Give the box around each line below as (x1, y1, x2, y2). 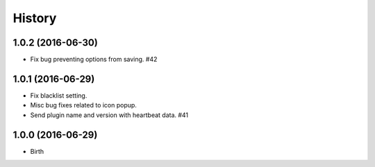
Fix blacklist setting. (30, 91, 87, 100)
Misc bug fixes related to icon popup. (30, 101, 137, 109)
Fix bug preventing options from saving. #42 (30, 55, 158, 64)
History (12, 10, 57, 26)
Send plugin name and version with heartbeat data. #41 (30, 111, 189, 119)
